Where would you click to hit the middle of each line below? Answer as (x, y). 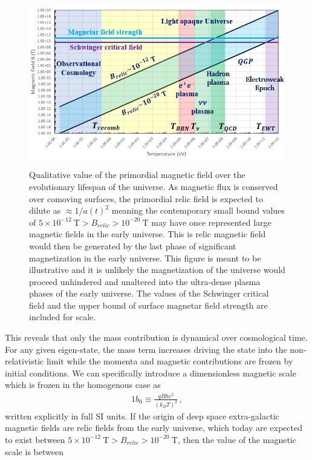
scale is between (34, 451)
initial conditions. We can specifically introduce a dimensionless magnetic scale (151, 373)
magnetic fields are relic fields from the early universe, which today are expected (154, 428)
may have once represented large (211, 222)
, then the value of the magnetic (237, 439)
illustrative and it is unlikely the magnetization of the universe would (157, 270)
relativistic (24, 361)
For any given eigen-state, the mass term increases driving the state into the (146, 349)
